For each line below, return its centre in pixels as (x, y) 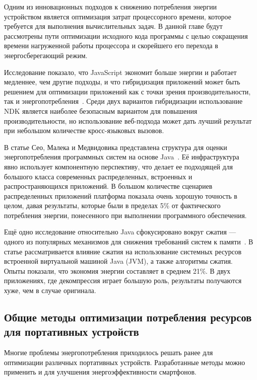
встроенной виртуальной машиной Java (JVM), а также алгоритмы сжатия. (119, 261)
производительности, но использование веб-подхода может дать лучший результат (128, 120)
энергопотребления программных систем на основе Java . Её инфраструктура (122, 157)
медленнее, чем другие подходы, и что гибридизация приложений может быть (122, 82)
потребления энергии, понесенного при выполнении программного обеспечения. (126, 215)
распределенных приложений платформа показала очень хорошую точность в (121, 195)
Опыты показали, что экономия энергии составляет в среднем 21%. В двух (117, 270)
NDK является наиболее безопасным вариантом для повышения (101, 111)
